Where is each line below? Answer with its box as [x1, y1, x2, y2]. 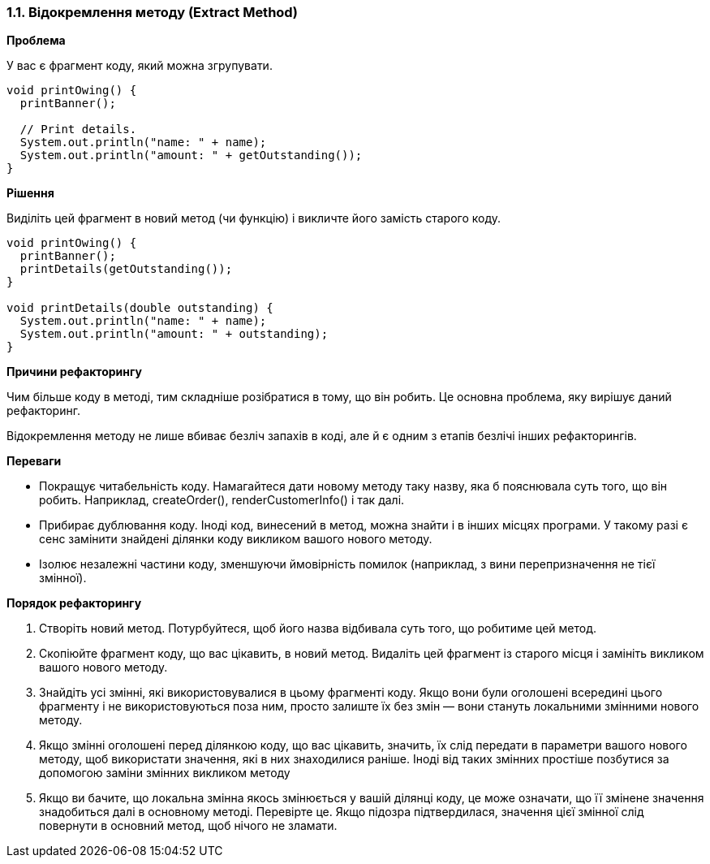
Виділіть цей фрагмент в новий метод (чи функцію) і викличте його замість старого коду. [6, 211, 501, 226]
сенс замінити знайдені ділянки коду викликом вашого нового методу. [39, 532, 432, 546]
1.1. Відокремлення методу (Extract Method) [6, 4, 298, 20]
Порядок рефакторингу [6, 596, 142, 611]
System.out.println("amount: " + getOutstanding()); [19, 149, 363, 162]
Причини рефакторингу [6, 365, 142, 379]
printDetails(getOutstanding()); [19, 262, 233, 276]
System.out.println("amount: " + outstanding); [19, 327, 329, 341]
